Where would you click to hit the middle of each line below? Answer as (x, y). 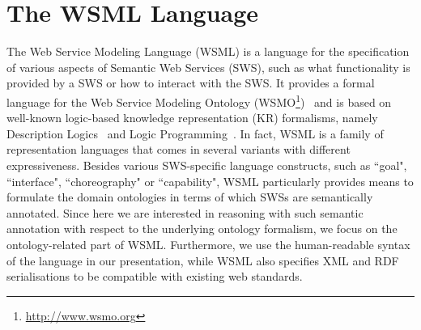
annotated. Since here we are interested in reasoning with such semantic (185, 212)
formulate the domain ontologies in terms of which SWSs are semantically (190, 197)
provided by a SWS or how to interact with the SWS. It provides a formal (191, 83)
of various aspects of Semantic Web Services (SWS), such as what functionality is (208, 67)
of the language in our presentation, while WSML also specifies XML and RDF (203, 260)
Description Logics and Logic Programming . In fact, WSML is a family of (195, 133)
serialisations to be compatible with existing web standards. (155, 276)
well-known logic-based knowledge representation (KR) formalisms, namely (192, 118)
